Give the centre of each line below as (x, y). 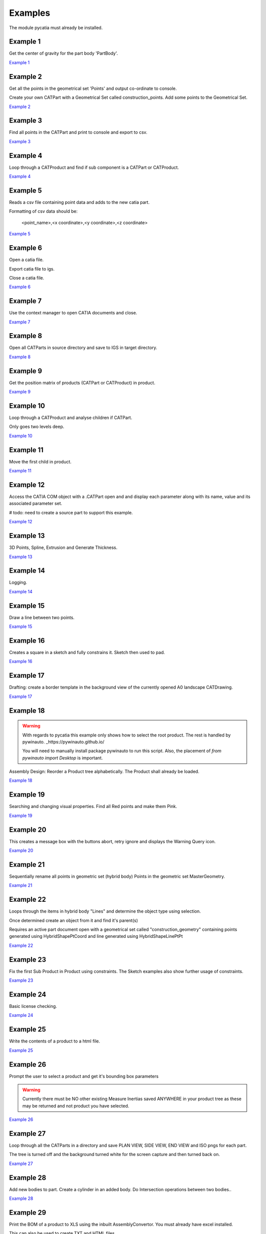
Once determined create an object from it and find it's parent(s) (73, 920)
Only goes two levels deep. (37, 426)
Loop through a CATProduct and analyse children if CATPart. (71, 418)
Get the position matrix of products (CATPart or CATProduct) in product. (82, 383)
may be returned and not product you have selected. (76, 1106)
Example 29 (28, 1213)
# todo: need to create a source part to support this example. (71, 512)
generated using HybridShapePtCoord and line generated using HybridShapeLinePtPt (96, 936)
